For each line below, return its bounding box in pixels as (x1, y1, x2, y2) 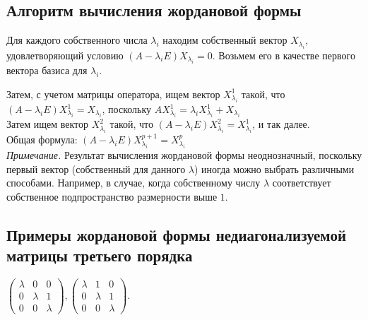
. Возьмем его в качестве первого (212, 47, 355, 62)
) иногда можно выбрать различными (194, 161, 355, 176)
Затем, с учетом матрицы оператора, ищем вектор (6, 86, 220, 101)
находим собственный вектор (162, 32, 287, 47)
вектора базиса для (6, 63, 88, 78)
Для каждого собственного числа (6, 32, 148, 47)
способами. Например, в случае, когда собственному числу (6, 175, 261, 190)
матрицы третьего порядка (6, 244, 193, 266)
